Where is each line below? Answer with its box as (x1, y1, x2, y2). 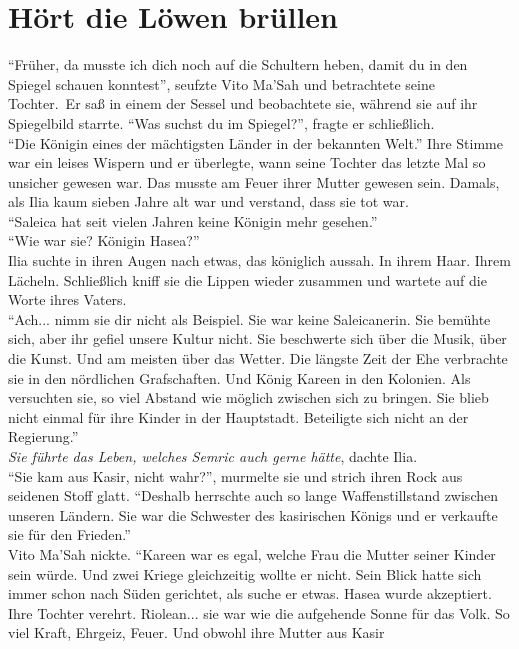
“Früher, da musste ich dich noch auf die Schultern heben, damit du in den (8, 54, 468, 75)
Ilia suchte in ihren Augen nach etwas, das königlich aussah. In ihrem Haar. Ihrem (8, 250, 511, 271)
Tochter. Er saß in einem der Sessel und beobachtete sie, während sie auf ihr (8, 93, 478, 114)
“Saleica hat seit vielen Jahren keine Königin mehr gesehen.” (8, 210, 378, 231)
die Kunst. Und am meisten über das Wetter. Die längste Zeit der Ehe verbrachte (8, 348, 508, 369)
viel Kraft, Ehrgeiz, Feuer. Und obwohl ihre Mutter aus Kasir (8, 622, 385, 643)
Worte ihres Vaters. (8, 289, 127, 310)
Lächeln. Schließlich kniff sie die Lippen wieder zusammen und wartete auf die (8, 269, 487, 290)
